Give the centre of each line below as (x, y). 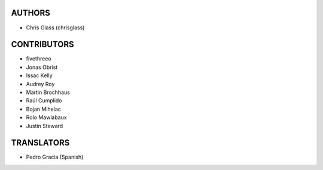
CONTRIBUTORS (42, 45)
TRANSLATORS (40, 143)
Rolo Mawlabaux (46, 117)
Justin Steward (45, 126)
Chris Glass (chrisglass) (55, 28)
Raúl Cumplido (44, 101)
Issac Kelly (39, 75)
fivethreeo (39, 59)
